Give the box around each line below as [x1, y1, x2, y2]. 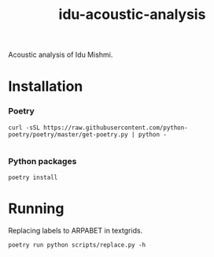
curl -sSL [8, 124, 41, 132]
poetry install [8, 173, 58, 181]
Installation [8, 77, 83, 95]
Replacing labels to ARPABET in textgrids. [8, 225, 143, 235]
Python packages [8, 155, 77, 166]
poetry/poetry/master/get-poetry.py [8, 130, 128, 139]
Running [8, 199, 65, 218]
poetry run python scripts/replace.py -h [8, 240, 146, 249]
